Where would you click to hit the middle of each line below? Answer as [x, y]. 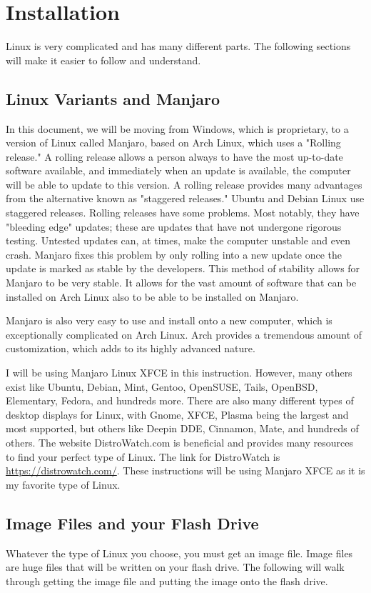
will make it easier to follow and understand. [103, 60]
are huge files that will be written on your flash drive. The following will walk [175, 567]
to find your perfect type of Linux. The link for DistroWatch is [143, 456]
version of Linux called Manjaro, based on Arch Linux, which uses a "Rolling [173, 143]
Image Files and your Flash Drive [132, 523]
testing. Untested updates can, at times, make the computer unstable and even [178, 240]
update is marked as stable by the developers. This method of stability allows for [183, 268]
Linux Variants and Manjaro [113, 98]
